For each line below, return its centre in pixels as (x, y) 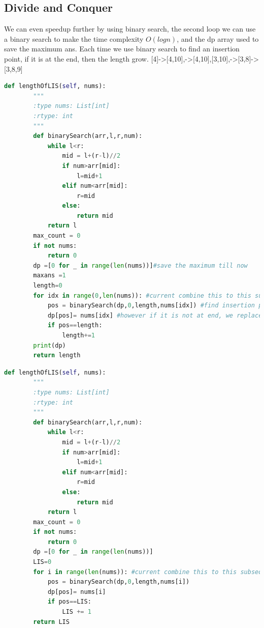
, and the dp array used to (218, 38)
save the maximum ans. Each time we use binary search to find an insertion (122, 49)
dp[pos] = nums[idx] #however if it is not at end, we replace (155, 315)
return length (57, 355)
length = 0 (48, 286)
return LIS (51, 622)
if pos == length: (75, 325)
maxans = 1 (49, 276)
